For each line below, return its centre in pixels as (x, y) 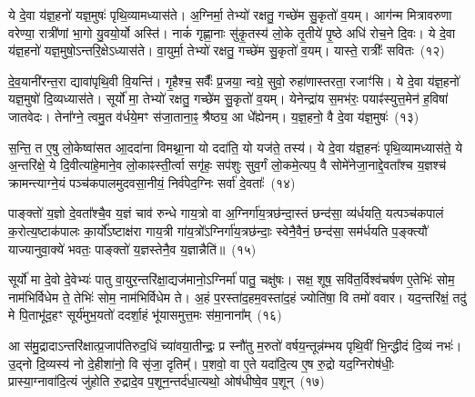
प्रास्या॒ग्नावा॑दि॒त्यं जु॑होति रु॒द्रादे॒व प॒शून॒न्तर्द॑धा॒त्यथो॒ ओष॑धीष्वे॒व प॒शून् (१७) (167, 381)
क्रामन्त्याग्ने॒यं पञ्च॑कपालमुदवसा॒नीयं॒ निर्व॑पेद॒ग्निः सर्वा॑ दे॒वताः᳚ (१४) (152, 182)
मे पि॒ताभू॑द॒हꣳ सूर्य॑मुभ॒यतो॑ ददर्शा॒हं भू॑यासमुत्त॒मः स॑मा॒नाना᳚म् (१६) (145, 315)
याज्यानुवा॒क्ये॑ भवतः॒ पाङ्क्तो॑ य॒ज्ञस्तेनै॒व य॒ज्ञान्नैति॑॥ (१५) (132, 248)
